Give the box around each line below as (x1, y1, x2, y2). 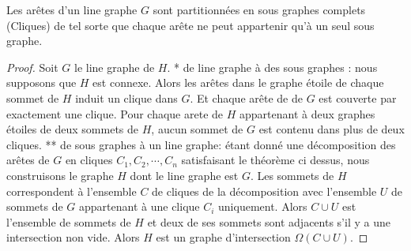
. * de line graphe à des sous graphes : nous (167, 58, 378, 75)
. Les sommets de (250, 167, 334, 183)
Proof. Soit (6, 58, 58, 75)
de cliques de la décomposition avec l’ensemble (152, 182, 377, 199)
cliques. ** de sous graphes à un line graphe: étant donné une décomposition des (6, 136, 396, 152)
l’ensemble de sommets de (6, 213, 131, 230)
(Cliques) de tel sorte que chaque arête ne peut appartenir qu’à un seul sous (6, 17, 375, 33)
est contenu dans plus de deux (258, 121, 405, 137)
